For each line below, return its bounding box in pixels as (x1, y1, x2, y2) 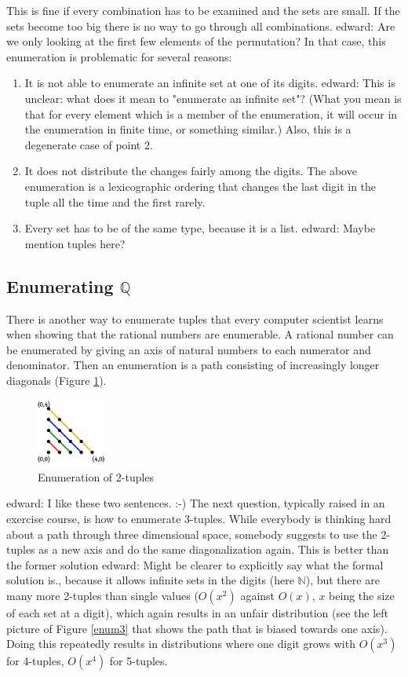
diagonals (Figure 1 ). (6, 371, 107, 388)
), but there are (305, 572, 380, 588)
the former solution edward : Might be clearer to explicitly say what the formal (6, 556, 384, 573)
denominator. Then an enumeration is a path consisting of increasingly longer (6, 357, 380, 373)
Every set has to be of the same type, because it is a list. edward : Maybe (24, 220, 376, 236)
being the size (329, 587, 395, 604)
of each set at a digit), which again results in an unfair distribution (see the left (6, 605, 389, 621)
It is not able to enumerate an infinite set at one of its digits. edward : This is (24, 75, 395, 91)
